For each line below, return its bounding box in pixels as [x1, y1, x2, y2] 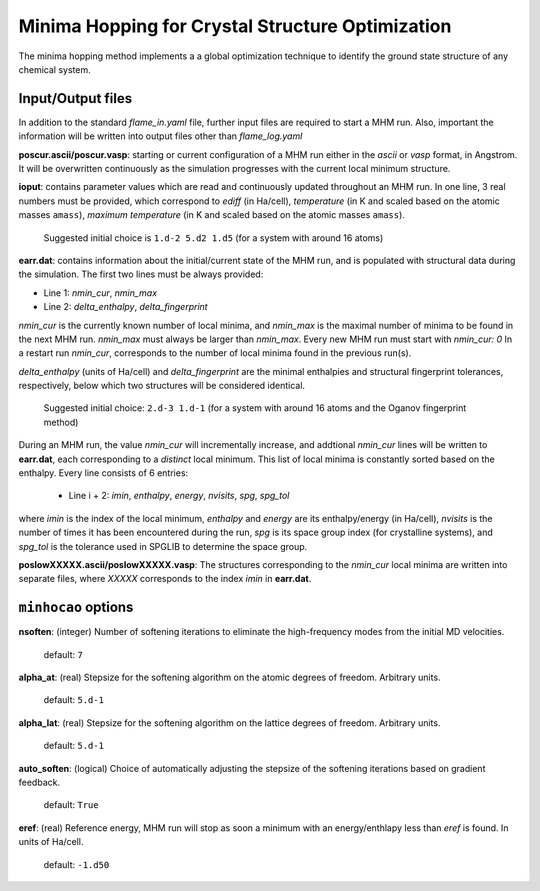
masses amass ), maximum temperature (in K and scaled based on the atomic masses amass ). [18, 209, 405, 221]
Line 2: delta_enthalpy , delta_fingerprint [43, 301, 209, 313]
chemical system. [18, 63, 91, 75]
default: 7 [43, 648, 84, 660]
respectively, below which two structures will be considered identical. [18, 380, 305, 392]
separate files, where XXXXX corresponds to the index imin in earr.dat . [18, 573, 312, 585]
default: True [43, 799, 99, 811]
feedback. [18, 776, 60, 789]
